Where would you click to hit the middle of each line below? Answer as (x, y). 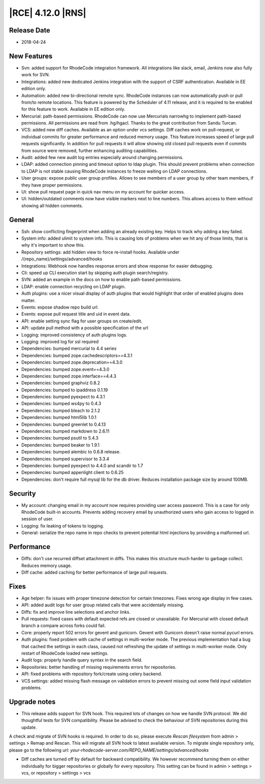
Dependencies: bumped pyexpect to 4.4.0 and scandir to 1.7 (82, 466)
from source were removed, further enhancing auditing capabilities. (90, 151)
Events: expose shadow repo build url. (60, 307)
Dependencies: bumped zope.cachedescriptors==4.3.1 (77, 355)
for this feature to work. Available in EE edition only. (73, 109)
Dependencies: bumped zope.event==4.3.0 (66, 369)
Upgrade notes (32, 702)
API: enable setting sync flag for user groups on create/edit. (82, 321)
